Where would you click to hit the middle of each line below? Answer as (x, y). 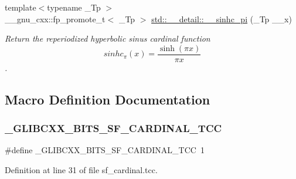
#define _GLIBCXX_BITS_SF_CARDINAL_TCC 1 (105, 150)
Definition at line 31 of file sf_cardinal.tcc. (81, 170)
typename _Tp (74, 7)
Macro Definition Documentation (108, 99)
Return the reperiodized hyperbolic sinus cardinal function (108, 38)
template (21, 7)
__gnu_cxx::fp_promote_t (55, 18)
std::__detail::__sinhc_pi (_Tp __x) (222, 18)
